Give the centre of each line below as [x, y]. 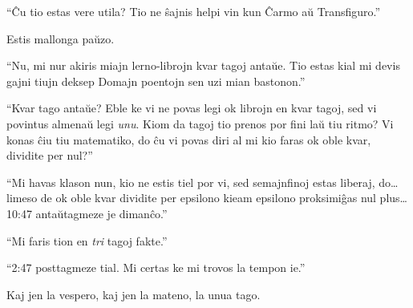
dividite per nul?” [50, 155]
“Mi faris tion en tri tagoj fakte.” [87, 240]
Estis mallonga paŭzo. [61, 38]
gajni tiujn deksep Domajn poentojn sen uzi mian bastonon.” [156, 81]
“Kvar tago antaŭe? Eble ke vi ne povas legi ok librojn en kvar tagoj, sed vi [192, 108]
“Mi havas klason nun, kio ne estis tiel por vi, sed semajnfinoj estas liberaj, [191, 182]
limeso [22, 198]
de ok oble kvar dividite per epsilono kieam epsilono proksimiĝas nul [208, 198]
